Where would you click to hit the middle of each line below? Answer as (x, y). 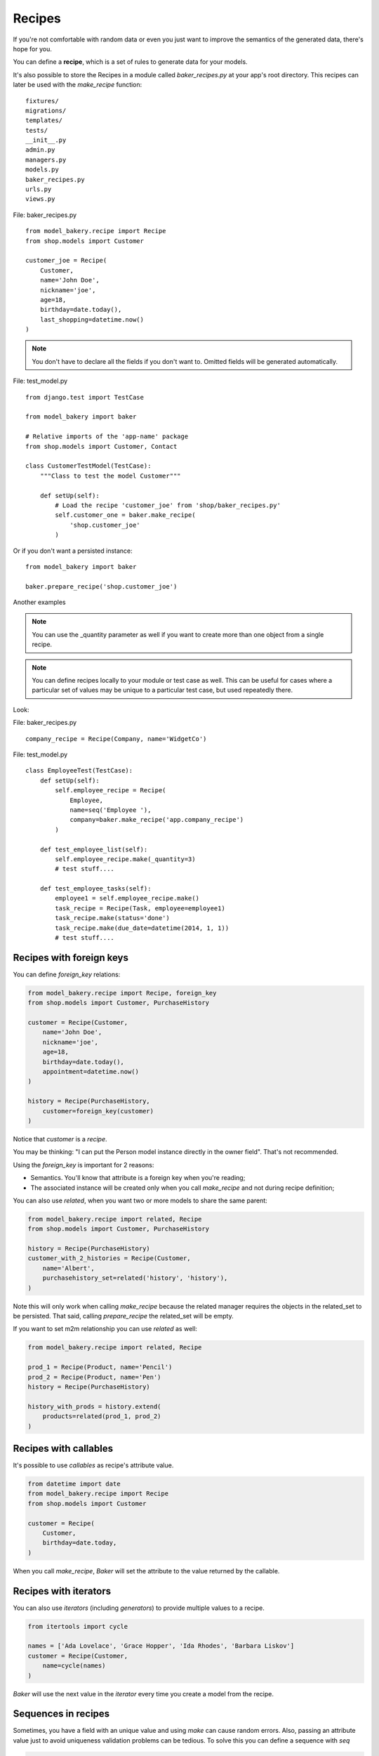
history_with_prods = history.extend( (94, 1406)
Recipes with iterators (62, 1591)
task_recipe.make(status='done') (112, 918)
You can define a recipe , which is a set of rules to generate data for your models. (131, 62)
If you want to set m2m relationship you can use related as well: (105, 1329)
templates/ (44, 120)
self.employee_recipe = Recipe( (111, 791)
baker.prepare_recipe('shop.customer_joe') (101, 586)
